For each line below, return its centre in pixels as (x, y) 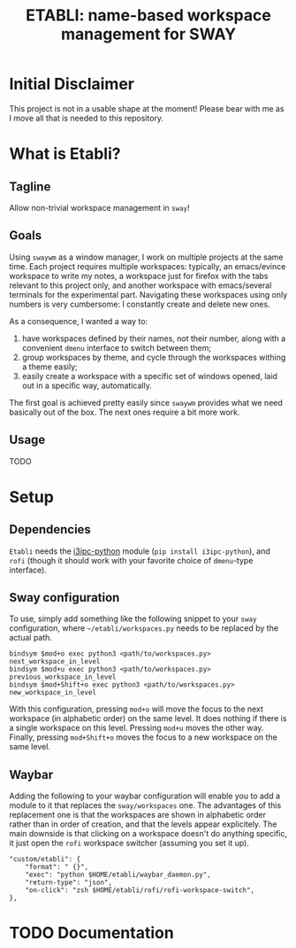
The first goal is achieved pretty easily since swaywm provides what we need (146, 402)
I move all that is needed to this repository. (87, 118)
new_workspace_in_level (53, 693)
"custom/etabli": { (45, 859)
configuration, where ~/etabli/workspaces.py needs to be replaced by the (144, 628)
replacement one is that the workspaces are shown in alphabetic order (138, 815)
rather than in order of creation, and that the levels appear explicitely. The (143, 824)
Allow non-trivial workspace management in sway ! (99, 207)
